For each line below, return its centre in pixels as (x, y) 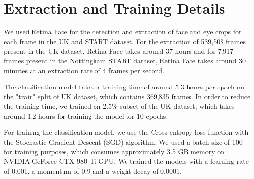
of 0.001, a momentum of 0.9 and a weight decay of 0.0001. (93, 170)
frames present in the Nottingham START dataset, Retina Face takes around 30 (125, 60)
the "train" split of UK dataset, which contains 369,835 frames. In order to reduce (127, 96)
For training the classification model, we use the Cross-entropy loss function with (126, 132)
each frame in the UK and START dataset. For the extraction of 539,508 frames (125, 41)
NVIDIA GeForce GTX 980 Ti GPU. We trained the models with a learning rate (126, 161)
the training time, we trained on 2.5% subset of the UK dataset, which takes (119, 106)
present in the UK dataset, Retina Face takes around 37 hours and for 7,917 (119, 51)
